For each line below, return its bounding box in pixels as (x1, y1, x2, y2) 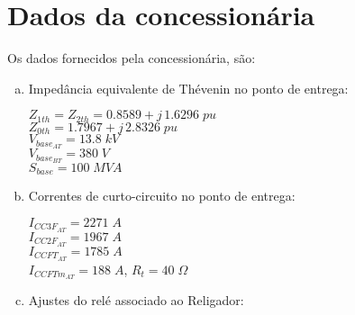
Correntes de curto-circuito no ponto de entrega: (28, 186, 296, 205)
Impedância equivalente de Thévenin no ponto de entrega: (28, 78, 349, 97)
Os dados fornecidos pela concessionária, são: (7, 49, 256, 67)
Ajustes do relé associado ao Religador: (28, 291, 244, 310)
